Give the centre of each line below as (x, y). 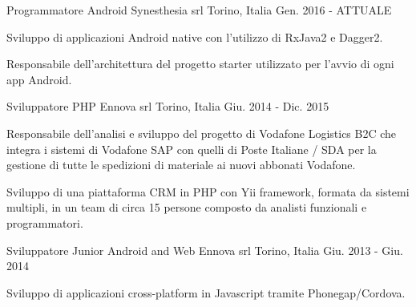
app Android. (39, 79)
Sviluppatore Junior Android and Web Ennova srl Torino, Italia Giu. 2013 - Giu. (205, 250)
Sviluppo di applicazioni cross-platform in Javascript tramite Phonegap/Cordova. (206, 292)
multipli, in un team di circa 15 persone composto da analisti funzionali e (187, 207)
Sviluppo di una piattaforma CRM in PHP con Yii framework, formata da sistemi (208, 191)
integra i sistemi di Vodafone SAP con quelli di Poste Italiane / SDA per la (192, 149)
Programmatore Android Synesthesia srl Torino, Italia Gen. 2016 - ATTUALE (199, 10)
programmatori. (45, 222)
